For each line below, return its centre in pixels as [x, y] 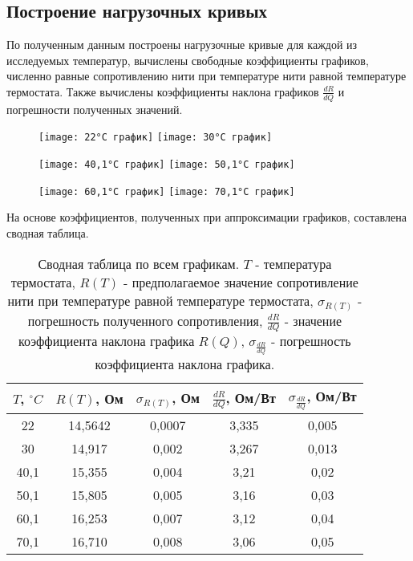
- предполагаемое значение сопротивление [241, 282]
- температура [294, 263]
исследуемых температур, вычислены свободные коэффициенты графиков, [188, 60]
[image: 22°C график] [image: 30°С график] [156, 138]
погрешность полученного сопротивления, [145, 320]
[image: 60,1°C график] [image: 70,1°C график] [167, 191]
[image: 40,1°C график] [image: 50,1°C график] [167, 165]
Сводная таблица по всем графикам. [139, 263]
